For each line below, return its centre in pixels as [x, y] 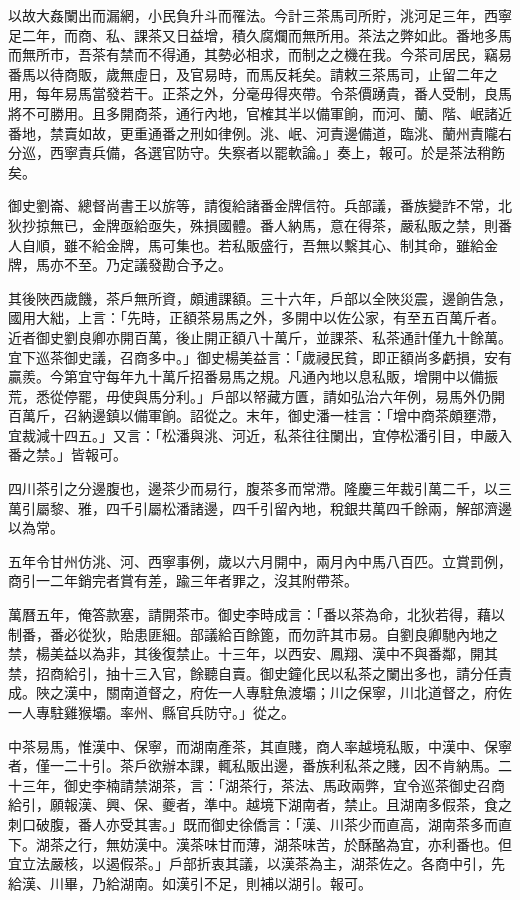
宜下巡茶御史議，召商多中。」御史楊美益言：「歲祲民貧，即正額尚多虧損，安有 [260, 356]
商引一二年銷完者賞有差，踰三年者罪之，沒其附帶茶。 [183, 580]
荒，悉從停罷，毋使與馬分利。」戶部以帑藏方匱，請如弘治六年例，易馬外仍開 [256, 395]
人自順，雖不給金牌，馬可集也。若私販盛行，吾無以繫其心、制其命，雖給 [246, 244]
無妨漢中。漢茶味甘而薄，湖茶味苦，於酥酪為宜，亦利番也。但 [308, 843]
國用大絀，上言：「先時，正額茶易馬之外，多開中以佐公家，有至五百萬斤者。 [256, 317]
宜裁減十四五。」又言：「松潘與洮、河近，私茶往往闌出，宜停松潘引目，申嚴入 [260, 434]
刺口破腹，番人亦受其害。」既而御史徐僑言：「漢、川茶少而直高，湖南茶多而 [253, 823]
